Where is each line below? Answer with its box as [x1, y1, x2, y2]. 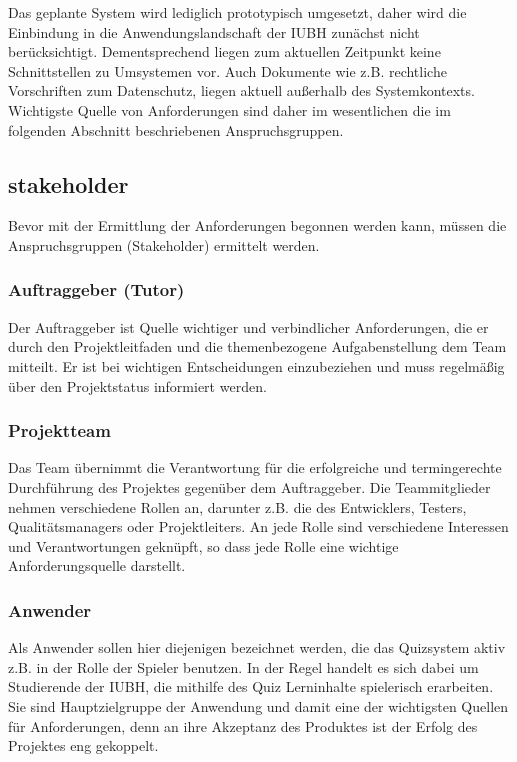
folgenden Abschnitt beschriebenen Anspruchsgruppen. [8, 119, 344, 140]
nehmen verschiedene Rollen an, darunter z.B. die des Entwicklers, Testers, [8, 496, 467, 517]
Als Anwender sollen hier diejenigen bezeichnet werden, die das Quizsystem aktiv [8, 637, 506, 658]
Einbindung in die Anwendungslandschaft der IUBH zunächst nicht [8, 21, 420, 42]
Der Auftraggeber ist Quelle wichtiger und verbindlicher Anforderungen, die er [8, 316, 489, 337]
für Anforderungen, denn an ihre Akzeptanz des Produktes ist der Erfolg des [8, 715, 478, 736]
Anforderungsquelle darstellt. [8, 555, 186, 576]
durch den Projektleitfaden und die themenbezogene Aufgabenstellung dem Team [8, 336, 507, 357]
